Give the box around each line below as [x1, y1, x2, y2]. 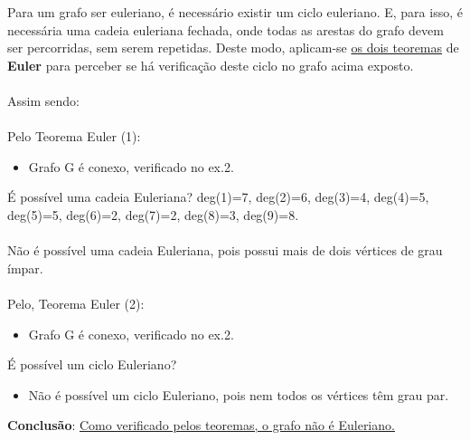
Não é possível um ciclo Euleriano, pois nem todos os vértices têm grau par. [28, 385, 449, 404]
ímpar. [7, 258, 43, 277]
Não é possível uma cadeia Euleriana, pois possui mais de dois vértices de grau [7, 241, 443, 260]
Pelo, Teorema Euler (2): [7, 293, 145, 312]
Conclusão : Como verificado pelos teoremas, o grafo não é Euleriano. [7, 416, 395, 435]
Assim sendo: [7, 91, 80, 110]
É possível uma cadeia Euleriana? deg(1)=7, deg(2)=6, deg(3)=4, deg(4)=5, [7, 187, 429, 206]
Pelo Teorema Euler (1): [7, 127, 141, 146]
